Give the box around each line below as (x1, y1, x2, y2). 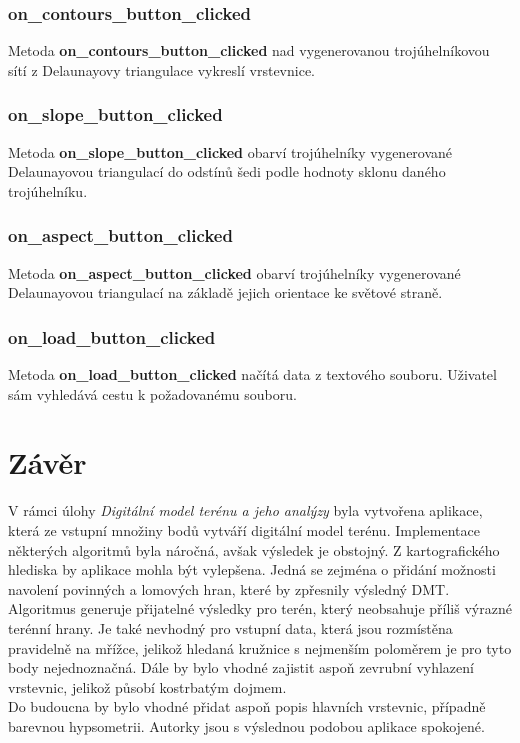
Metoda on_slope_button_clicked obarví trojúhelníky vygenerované (8, 141, 453, 162)
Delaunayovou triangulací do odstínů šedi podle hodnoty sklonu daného (8, 161, 446, 182)
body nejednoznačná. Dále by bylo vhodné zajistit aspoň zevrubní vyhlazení (8, 657, 474, 678)
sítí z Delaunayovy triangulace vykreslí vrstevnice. (8, 59, 315, 80)
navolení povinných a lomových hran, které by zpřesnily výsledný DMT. (8, 578, 450, 599)
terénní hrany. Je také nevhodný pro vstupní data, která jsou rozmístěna (8, 617, 453, 638)
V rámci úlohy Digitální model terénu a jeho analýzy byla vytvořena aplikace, (8, 500, 483, 521)
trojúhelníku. (8, 180, 88, 201)
